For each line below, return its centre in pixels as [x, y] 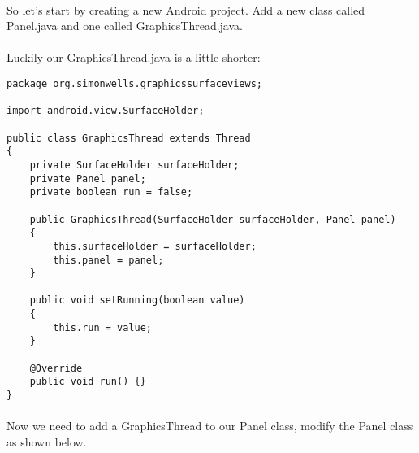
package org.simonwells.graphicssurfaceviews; [134, 83]
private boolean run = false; [111, 192]
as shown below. [47, 441]
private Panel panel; [88, 179]
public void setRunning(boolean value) [137, 301]
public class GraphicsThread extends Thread [129, 138]
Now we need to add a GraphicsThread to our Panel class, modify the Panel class [210, 426]
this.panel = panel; [108, 260]
